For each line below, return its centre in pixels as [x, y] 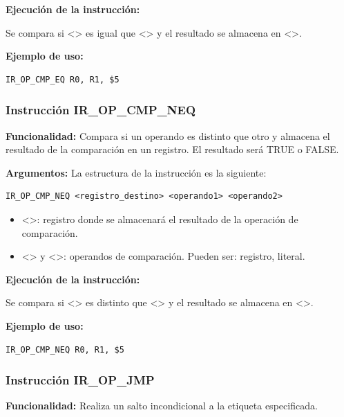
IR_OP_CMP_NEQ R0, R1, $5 [65, 349]
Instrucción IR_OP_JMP [80, 380]
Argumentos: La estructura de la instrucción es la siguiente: [136, 172]
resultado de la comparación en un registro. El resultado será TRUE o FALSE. [172, 149]
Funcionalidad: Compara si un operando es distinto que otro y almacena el [168, 135]
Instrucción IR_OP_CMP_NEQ [101, 110]
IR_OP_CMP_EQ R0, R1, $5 [63, 79]
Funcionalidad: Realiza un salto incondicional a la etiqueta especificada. [162, 406]
